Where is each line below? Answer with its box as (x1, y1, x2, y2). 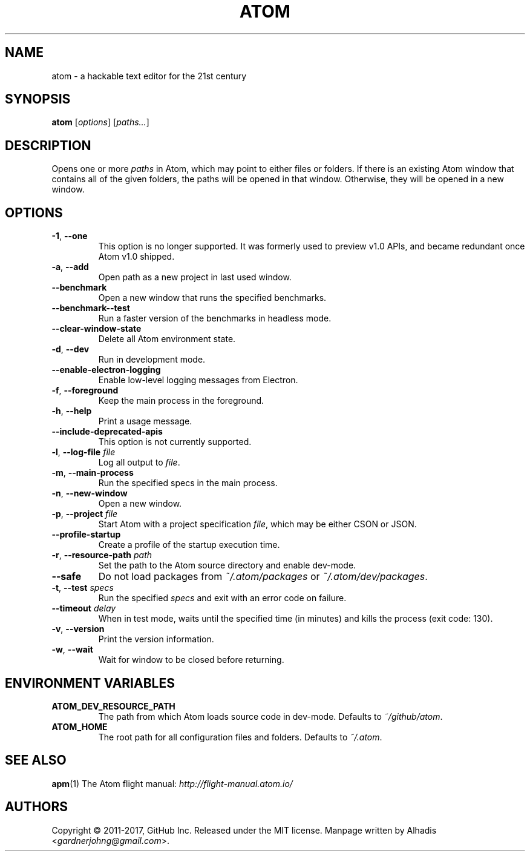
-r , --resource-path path (51, 550, 152, 561)
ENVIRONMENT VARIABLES (5, 675, 175, 691)
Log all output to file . (98, 457, 180, 468)
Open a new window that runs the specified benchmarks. (98, 292, 327, 303)
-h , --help (51, 406, 92, 416)
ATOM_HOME (51, 721, 108, 732)
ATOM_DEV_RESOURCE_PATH (51, 700, 175, 711)
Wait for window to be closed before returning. (98, 654, 284, 665)
